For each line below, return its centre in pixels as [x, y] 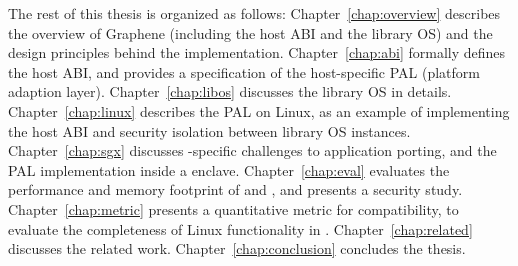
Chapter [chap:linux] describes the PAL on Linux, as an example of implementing [259, 110]
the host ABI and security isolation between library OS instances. [209, 130]
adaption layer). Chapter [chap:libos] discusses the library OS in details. [230, 91]
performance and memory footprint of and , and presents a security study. [235, 189]
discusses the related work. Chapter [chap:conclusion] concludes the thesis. [237, 248]
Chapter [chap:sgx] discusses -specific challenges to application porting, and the [252, 150]
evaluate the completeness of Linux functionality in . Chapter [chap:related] [240, 228]
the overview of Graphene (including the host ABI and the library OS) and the [250, 32]
